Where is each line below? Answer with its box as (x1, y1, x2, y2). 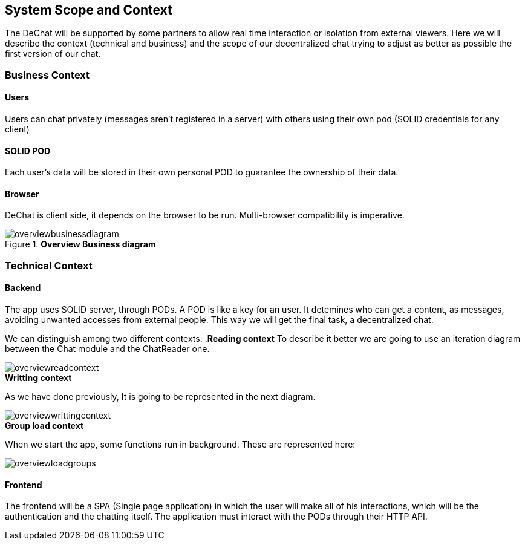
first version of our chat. (5, 48, 101, 59)
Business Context (5, 68, 90, 81)
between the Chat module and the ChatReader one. (5, 344, 210, 354)
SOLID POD (5, 145, 51, 156)
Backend (5, 282, 41, 293)
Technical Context (5, 259, 93, 272)
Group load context (5, 420, 84, 431)
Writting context (5, 373, 72, 383)
